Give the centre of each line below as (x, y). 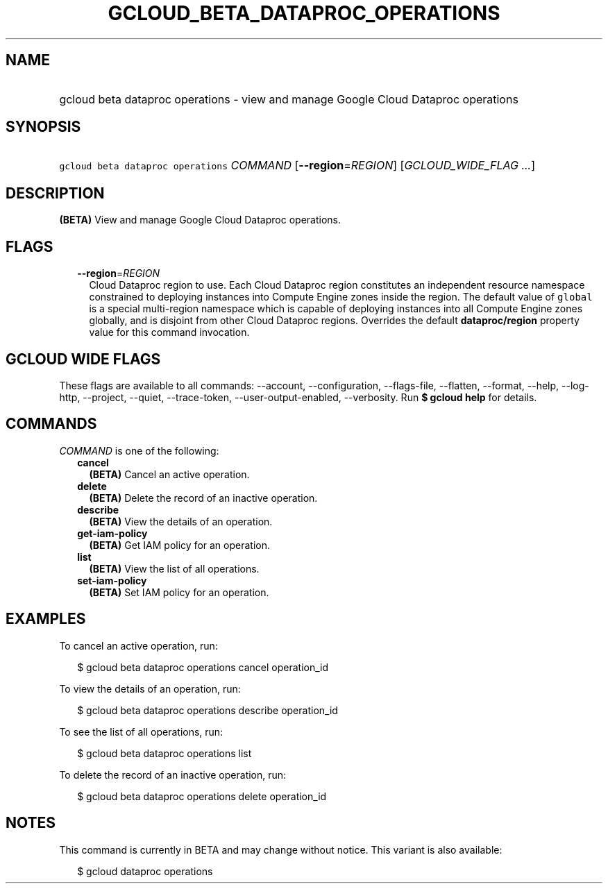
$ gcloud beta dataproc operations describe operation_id (208, 710)
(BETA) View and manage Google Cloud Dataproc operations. (200, 220)
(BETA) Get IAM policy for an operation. (179, 545)
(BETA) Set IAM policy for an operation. (179, 592)
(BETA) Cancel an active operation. (169, 474)
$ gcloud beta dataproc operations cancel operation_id (203, 667)
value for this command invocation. (169, 332)
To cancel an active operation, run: (138, 645)
